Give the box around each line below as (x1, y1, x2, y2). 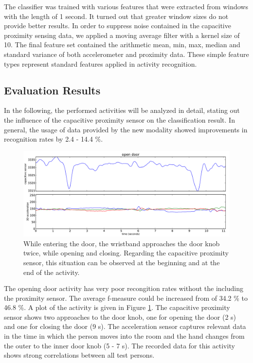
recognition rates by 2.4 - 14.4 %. (4, 134, 103, 144)
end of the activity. (23, 267, 80, 277)
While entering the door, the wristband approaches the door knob (23, 238, 220, 248)
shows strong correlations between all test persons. (4, 350, 155, 360)
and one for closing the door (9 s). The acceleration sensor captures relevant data (4, 321, 246, 331)
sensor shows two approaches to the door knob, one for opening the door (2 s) (4, 311, 236, 322)
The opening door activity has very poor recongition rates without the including (4, 283, 243, 293)
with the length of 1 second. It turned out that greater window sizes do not (4, 11, 229, 21)
